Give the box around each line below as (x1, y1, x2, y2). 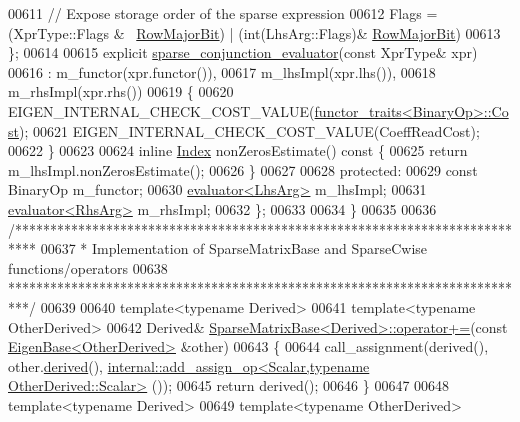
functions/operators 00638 (8, 257, 168, 278)
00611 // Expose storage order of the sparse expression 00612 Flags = (8, 3, 438, 23)
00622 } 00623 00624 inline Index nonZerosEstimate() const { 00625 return (8, 140, 468, 161)
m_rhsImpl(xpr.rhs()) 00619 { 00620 (8, 81, 234, 102)
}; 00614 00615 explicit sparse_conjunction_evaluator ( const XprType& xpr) (8, 42, 478, 63)
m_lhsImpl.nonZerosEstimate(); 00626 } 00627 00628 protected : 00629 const (8, 159, 478, 180)
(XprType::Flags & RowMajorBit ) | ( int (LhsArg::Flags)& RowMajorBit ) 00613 (8, 22, 501, 43)
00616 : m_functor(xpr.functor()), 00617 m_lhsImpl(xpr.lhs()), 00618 (8, 61, 436, 82)
